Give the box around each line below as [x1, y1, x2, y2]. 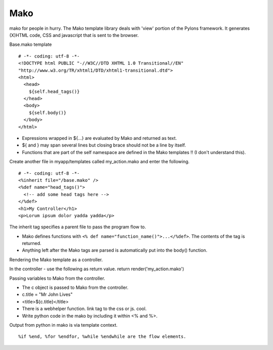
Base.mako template [9, 41, 52, 47]
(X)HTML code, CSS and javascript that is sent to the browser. [9, 32, 139, 38]
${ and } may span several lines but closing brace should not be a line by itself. [22, 142, 187, 148]
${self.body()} [28, 110, 67, 116]
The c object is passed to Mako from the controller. [22, 284, 128, 290]
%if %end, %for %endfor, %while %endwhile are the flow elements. [18, 334, 187, 339]
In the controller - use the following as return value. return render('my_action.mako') [9, 266, 185, 272]
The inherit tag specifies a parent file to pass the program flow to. [9, 224, 146, 230]
